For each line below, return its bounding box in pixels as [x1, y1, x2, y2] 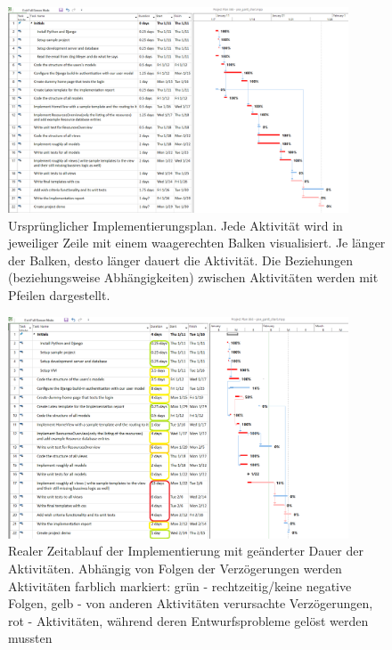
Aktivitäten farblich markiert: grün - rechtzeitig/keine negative [8, 576, 352, 595]
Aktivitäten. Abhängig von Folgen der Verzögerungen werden [8, 559, 342, 578]
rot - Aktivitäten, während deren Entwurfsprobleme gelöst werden [8, 611, 369, 630]
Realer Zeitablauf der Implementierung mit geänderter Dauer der [8, 541, 363, 560]
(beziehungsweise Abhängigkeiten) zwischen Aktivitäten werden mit [8, 268, 379, 287]
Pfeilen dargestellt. [8, 286, 110, 304]
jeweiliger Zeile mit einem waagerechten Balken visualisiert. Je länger [8, 233, 386, 252]
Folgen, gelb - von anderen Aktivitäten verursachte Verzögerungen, [8, 594, 373, 613]
